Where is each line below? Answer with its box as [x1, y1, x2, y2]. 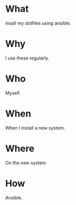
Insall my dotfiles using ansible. [5, 20, 71, 26]
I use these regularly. [5, 55, 49, 61]
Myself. [5, 90, 21, 96]
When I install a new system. [5, 125, 65, 131]
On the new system [5, 159, 46, 166]
